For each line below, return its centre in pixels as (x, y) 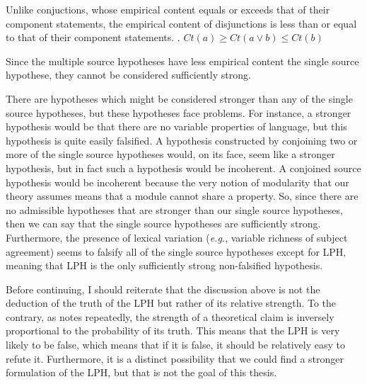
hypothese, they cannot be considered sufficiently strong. (128, 75)
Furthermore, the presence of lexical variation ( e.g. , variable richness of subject (177, 237)
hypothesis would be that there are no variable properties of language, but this (176, 126)
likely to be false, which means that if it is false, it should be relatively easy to (175, 345)
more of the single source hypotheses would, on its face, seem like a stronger (170, 154)
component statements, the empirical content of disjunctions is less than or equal (181, 23)
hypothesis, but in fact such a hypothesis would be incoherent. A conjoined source (183, 168)
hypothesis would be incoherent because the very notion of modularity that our (177, 182)
